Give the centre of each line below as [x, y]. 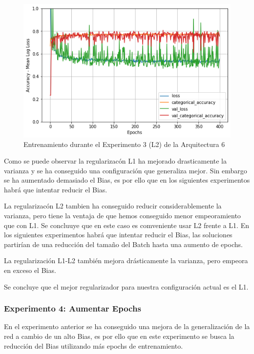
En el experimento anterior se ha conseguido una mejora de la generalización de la [127, 326]
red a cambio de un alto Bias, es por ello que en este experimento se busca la [119, 336]
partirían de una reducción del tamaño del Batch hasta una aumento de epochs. [123, 244]
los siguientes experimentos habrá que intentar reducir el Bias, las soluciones [118, 235]
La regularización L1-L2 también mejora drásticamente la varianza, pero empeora [126, 260]
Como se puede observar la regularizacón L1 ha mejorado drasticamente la [116, 161]
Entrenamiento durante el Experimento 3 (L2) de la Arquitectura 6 [124, 144]
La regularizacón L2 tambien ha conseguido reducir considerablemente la [113, 206]
